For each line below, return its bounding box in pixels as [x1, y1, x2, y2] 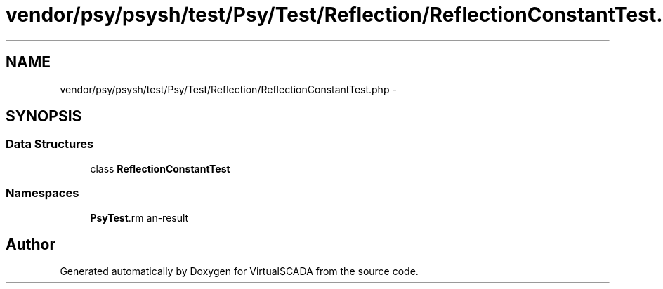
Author [6, 235, 55, 253]
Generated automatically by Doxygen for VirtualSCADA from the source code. [60, 265, 419, 278]
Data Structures [6, 137, 94, 152]
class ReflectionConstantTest [90, 162, 230, 175]
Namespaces [6, 186, 79, 201]
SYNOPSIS [6, 107, 82, 126]
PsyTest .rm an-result [90, 211, 189, 224]
